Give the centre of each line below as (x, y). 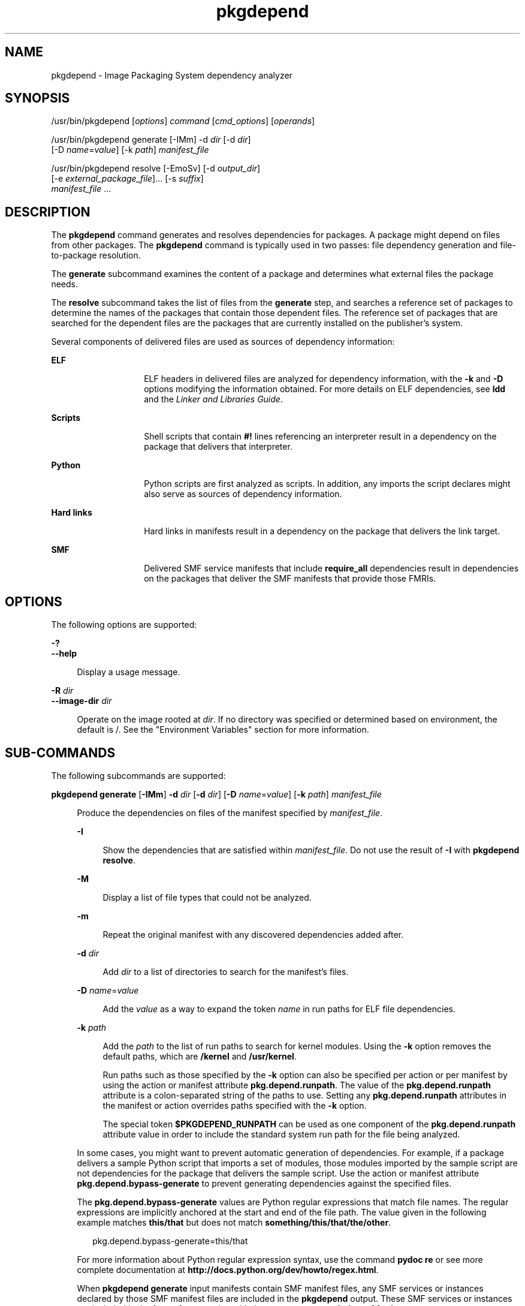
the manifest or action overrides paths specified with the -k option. (235, 1105)
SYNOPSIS (37, 98)
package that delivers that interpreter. (218, 447)
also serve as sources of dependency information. (243, 494)
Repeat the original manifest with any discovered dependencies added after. (253, 934)
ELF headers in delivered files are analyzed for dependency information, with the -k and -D (324, 379)
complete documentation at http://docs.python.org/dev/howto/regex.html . (228, 1269)
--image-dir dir (82, 701)
